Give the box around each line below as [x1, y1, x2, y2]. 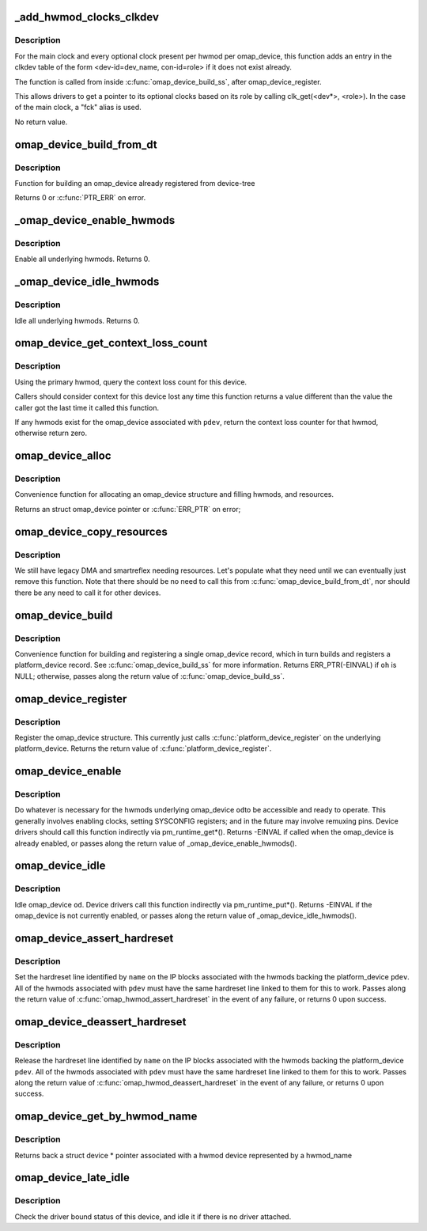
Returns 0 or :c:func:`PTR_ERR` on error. [14, 193, 146, 203]
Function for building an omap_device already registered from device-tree [14, 178, 255, 187]
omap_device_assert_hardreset [14, 931, 174, 945]
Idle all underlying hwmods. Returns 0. [14, 316, 140, 325]
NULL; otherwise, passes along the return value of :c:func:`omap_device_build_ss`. [14, 671, 285, 680]
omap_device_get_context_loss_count [14, 336, 208, 350]
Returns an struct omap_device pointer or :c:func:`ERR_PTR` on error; [14, 504, 241, 513]
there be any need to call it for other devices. [14, 588, 161, 597]
